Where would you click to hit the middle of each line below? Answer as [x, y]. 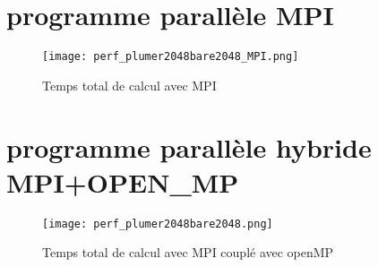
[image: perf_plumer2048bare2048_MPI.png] [171, 57]
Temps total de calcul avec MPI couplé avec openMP [188, 252]
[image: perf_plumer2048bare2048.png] [158, 224]
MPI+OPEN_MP [123, 181]
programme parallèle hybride [189, 146]
